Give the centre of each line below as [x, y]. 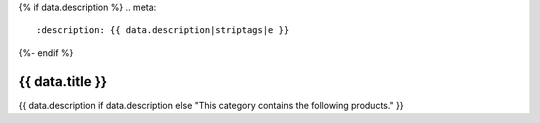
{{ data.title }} [63, 81]
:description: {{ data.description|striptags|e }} [163, 30]
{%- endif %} [46, 52]
